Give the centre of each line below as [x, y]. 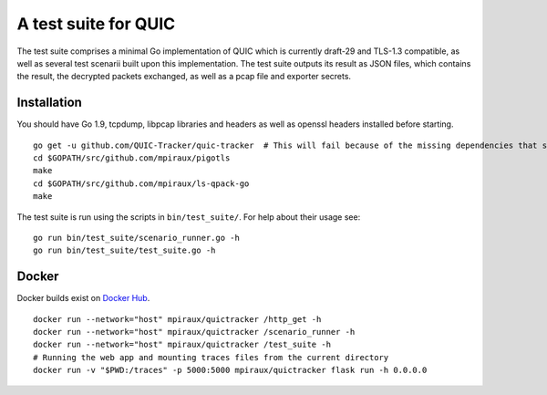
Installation [49, 103]
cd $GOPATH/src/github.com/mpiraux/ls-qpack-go [141, 183]
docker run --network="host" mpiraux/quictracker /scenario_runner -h [194, 332]
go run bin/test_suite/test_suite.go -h [124, 250]
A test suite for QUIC [96, 24]
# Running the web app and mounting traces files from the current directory [211, 357]
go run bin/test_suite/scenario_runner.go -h [137, 238]
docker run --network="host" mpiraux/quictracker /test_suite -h [182, 345]
